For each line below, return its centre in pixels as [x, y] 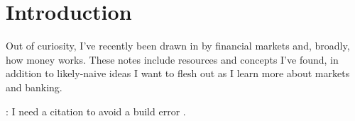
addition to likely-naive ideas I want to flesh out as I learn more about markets [178, 73]
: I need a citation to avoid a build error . [96, 111]
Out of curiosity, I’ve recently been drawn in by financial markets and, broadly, [178, 46]
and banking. [34, 87]
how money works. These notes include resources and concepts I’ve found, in [172, 59]
